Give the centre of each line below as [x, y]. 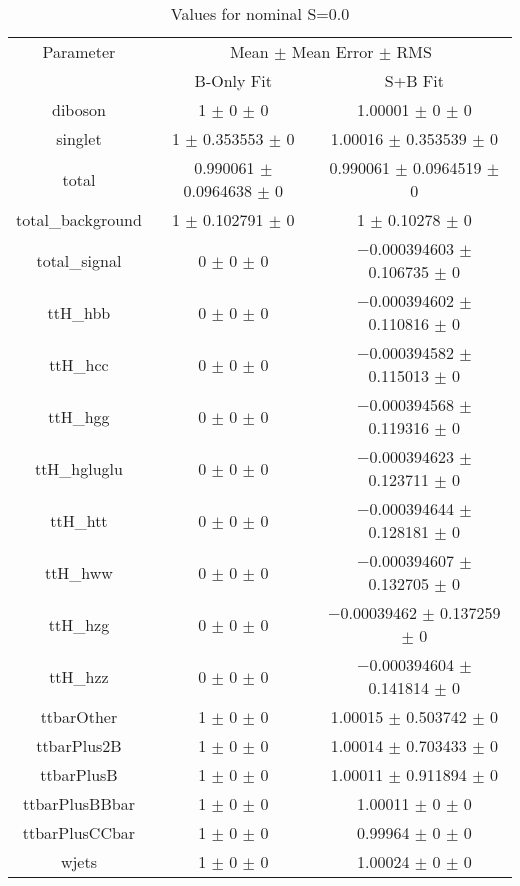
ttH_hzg [79, 624]
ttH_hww [78, 572]
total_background [79, 219]
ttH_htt [79, 520]
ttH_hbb [79, 312]
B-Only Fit [233, 80]
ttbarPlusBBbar [78, 803]
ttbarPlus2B [79, 745]
